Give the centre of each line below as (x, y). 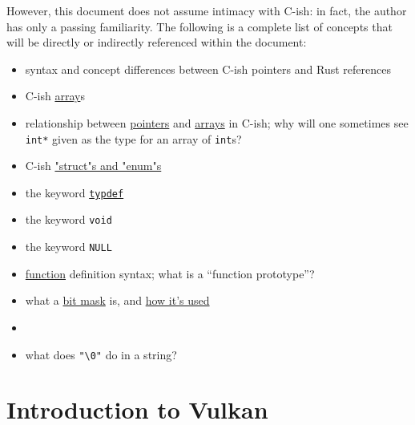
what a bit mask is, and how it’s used (117, 300)
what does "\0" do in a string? (101, 354)
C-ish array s (55, 96)
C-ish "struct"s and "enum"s (93, 166)
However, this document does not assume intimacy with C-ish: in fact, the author (207, 10)
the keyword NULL (68, 247)
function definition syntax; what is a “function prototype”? (170, 273)
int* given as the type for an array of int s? (133, 138)
